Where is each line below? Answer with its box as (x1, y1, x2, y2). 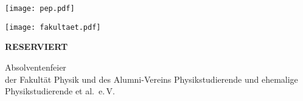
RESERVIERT (5, 40, 68, 53)
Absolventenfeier (5, 60, 66, 73)
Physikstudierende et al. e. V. (5, 85, 115, 97)
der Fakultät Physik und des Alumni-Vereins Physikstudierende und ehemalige (5, 72, 298, 85)
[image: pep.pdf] (5, 4, 75, 13)
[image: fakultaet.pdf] (5, 23, 101, 32)
